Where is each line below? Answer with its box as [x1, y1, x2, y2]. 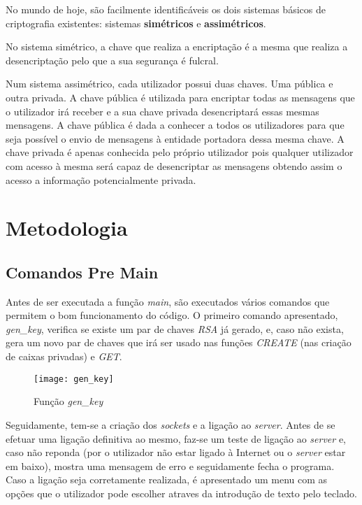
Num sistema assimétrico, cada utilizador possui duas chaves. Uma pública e [6, 76, 333, 91]
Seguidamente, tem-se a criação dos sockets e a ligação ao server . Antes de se [6, 417, 335, 432]
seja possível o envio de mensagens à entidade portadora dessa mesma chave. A [6, 131, 345, 145]
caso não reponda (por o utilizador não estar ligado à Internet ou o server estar [6, 445, 346, 460]
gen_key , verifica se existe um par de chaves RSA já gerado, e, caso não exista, [6, 321, 344, 336]
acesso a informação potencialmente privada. [6, 172, 196, 187]
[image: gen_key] [34, 374, 114, 384]
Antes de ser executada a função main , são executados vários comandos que [6, 294, 330, 308]
